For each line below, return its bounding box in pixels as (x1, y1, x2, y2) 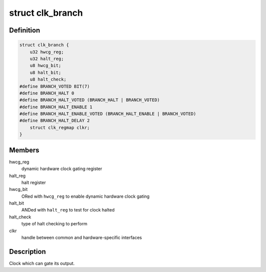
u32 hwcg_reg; (30, 49, 64, 55)
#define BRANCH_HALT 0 (19, 90, 74, 96)
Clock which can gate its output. (9, 260, 75, 266)
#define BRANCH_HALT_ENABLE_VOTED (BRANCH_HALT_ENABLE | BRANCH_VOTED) (19, 111, 197, 117)
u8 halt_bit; (30, 69, 62, 75)
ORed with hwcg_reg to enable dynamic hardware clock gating (21, 193, 150, 199)
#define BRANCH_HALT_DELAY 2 (19, 118, 90, 123)
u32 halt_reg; (30, 56, 64, 61)
